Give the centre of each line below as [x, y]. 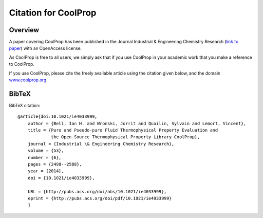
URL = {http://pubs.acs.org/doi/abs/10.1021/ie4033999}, [97, 191]
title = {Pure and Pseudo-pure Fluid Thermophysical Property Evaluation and [123, 130]
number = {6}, [45, 157]
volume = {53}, [46, 151]
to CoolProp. [22, 64]
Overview [24, 30]
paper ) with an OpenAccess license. [46, 48]
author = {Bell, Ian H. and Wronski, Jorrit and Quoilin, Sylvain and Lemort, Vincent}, [137, 123]
